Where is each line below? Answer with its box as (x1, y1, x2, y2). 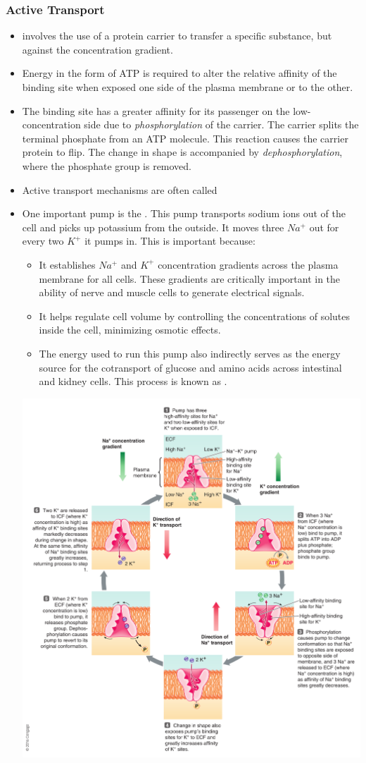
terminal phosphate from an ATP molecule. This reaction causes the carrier (22, 130, 348, 145)
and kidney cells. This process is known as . (39, 374, 227, 389)
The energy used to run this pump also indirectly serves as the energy (39, 346, 341, 360)
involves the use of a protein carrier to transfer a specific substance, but (22, 28, 332, 43)
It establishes (39, 257, 96, 271)
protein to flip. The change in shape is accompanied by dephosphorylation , (22, 145, 343, 159)
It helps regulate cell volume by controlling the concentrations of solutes (39, 308, 350, 323)
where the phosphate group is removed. (22, 158, 192, 173)
